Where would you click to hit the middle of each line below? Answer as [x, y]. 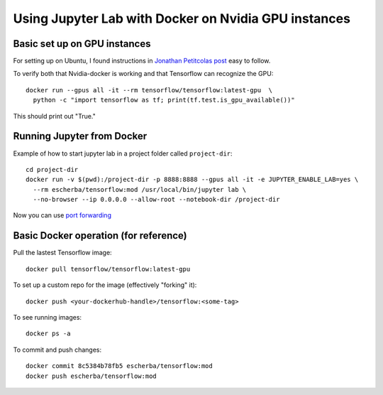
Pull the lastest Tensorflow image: [63, 253]
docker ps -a [48, 334]
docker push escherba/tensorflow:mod [91, 376]
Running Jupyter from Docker [80, 136]
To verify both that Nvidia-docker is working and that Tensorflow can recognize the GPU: [143, 74]
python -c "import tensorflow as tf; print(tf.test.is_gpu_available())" [164, 100]
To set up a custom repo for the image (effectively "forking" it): [105, 285]
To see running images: [47, 317]
